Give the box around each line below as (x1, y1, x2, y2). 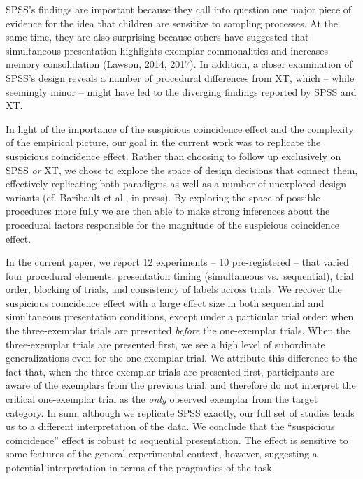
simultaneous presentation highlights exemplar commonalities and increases (6, 43, 329, 57)
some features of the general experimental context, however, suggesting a (6, 446, 318, 461)
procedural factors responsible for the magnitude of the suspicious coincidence (6, 217, 340, 231)
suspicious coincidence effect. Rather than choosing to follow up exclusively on (6, 148, 341, 163)
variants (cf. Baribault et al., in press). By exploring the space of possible (6, 190, 320, 204)
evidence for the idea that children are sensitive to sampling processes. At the (6, 15, 339, 30)
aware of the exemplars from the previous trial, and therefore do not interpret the (6, 378, 356, 392)
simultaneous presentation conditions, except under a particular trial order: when (6, 309, 354, 324)
